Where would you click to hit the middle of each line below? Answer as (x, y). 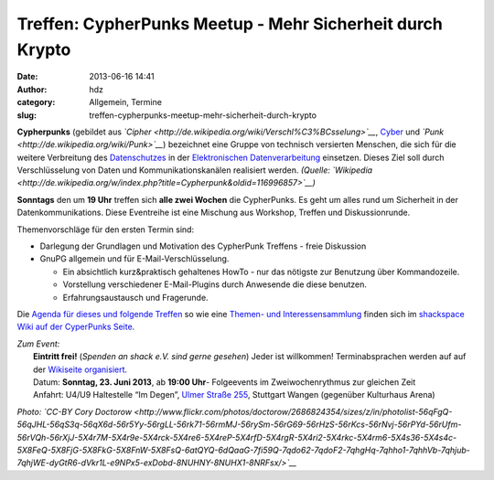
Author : (32, 89)
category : (36, 102)
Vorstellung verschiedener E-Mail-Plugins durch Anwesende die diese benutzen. (215, 284)
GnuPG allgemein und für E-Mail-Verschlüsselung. (134, 259)
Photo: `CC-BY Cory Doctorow (75, 411)
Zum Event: (38, 344)
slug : (27, 115)
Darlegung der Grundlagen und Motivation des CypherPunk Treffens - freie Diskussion (203, 246)
